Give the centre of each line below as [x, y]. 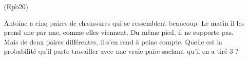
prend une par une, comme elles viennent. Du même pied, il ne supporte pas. [119, 32]
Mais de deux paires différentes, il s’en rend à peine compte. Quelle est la [113, 41]
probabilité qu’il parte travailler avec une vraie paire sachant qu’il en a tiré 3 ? [121, 51]
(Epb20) [16, 6]
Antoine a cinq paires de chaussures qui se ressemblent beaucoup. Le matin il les [124, 22]
